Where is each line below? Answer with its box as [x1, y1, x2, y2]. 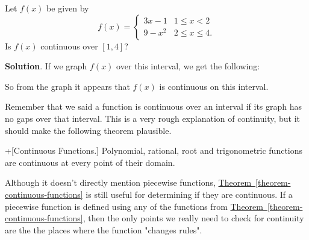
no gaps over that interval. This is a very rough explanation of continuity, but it [5, 112, 301, 124]
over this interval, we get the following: [116, 60, 260, 72]
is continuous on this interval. [159, 80, 269, 92]
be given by [46, 2, 89, 14]
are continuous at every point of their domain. [5, 156, 175, 168]
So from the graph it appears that [5, 80, 130, 92]
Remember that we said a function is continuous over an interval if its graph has [5, 100, 302, 113]
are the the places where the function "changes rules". [5, 223, 202, 236]
